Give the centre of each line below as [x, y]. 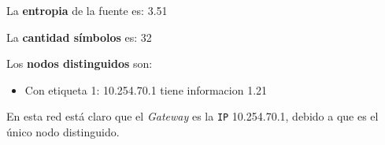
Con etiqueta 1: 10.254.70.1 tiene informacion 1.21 [146, 89]
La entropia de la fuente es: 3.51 [87, 10]
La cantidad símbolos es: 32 [79, 37]
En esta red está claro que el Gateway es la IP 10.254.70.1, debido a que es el [192, 116]
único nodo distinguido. [63, 132]
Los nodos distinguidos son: [80, 63]
